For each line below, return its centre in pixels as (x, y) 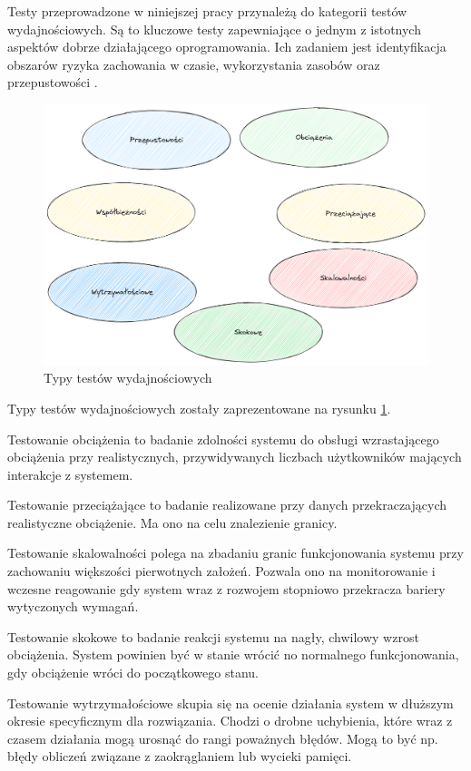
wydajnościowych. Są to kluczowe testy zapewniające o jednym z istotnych (214, 29)
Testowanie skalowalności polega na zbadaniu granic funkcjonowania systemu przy (235, 553)
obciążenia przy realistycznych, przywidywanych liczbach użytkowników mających (235, 457)
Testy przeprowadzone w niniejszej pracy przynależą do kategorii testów (207, 11)
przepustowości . (53, 82)
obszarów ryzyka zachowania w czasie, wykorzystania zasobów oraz (194, 64)
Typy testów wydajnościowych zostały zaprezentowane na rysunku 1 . (199, 408)
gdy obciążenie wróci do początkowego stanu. (133, 673)
